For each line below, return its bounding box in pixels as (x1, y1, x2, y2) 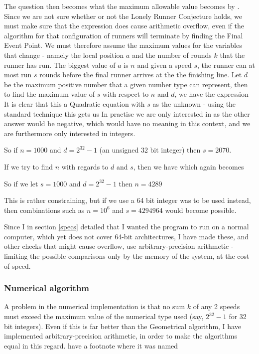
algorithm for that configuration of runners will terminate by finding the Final (4, 30, 243, 40)
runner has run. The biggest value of (4, 59, 116, 70)
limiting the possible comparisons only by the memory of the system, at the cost (4, 251, 250, 261)
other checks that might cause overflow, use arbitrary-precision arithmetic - (4, 241, 234, 251)
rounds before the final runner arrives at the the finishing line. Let (39, 69, 242, 80)
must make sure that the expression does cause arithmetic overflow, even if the (4, 20, 244, 31)
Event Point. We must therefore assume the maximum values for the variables (4, 40, 242, 50)
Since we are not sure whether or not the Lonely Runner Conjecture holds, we (4, 10, 242, 21)
